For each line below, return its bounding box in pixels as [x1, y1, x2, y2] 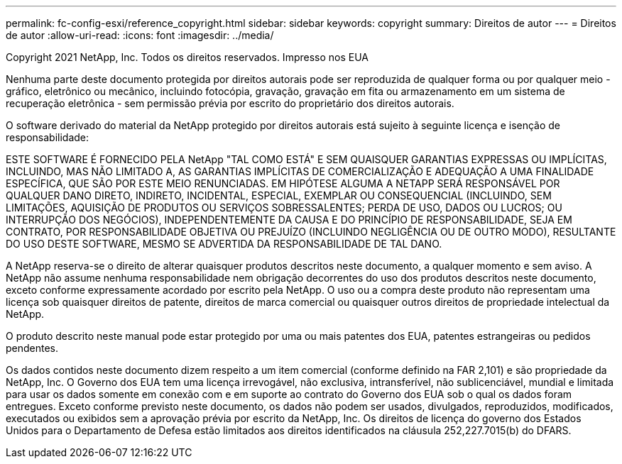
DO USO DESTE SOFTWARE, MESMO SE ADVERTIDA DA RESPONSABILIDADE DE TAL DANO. [6, 238, 442, 250]
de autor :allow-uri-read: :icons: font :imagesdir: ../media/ [6, 29, 274, 41]
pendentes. [6, 342, 59, 354]
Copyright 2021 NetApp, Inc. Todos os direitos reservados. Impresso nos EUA [6, 51, 369, 63]
